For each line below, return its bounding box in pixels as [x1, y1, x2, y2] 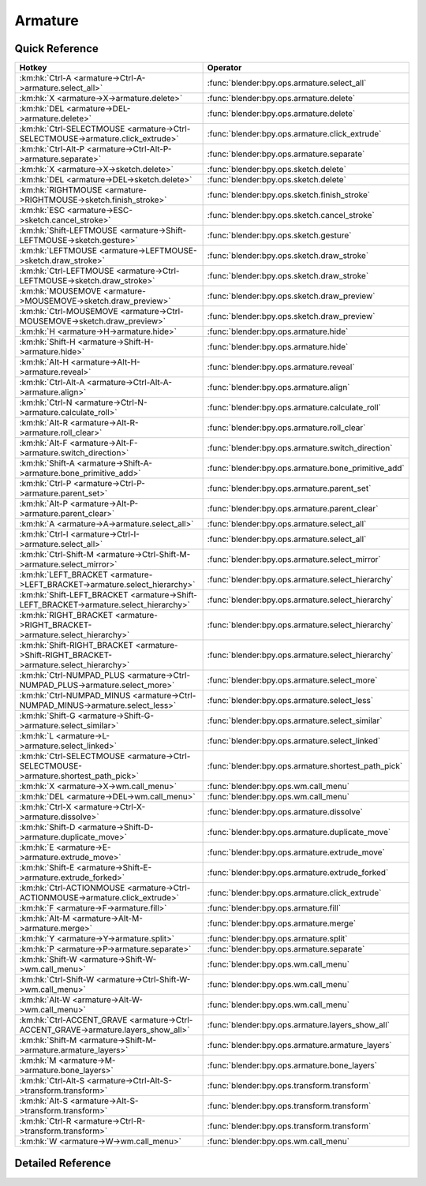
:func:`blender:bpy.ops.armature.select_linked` [207, 735, 381, 746]
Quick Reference [14, 42, 99, 55]
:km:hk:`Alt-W [19, 994, 71, 1005]
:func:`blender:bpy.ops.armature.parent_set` [207, 483, 372, 494]
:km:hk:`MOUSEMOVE [19, 286, 102, 297]
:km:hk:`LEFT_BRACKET [19, 569, 108, 580]
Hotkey [19, 62, 47, 73]
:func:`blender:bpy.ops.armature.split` [207, 933, 348, 945]
